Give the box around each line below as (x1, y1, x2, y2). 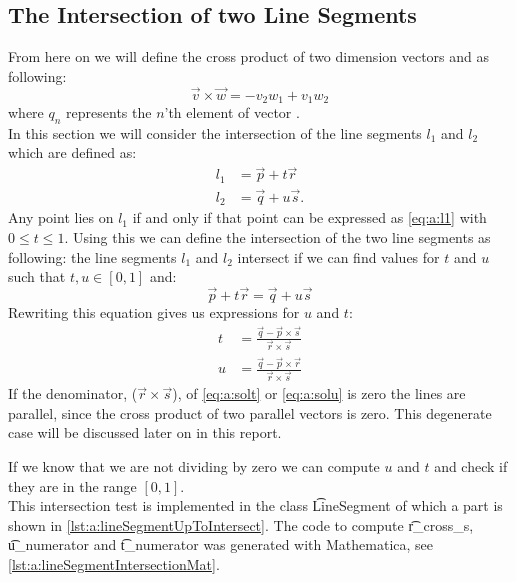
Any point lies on (8, 207, 114, 228)
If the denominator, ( (8, 383, 138, 404)
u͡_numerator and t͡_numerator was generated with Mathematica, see (8, 534, 433, 555)
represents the (66, 102, 152, 123)
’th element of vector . (164, 102, 300, 123)
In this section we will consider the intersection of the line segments (8, 122, 422, 143)
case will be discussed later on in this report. (8, 422, 282, 443)
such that (8, 266, 66, 287)
